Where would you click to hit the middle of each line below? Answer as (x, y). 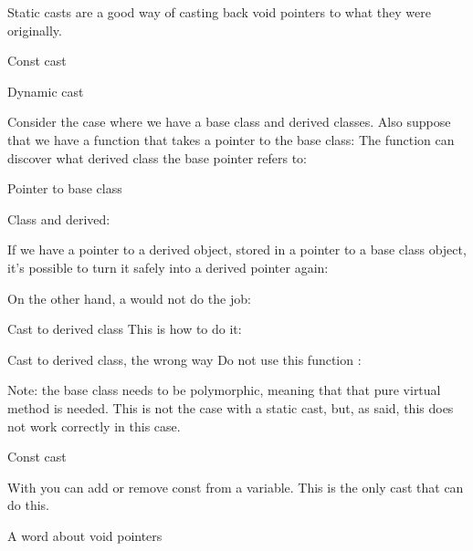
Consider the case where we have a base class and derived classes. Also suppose (229, 122)
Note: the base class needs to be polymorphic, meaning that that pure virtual (224, 390)
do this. (28, 505)
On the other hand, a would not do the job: (129, 298)
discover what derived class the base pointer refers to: (157, 157)
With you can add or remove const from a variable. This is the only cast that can (236, 487)
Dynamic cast (46, 91)
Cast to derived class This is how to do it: (125, 329)
